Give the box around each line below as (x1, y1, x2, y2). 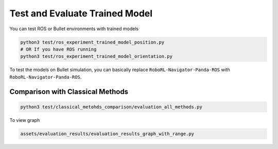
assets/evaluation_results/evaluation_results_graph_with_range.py (20, 131, 195, 137)
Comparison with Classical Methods (9, 87, 129, 96)
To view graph (9, 117, 40, 123)
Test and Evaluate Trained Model (9, 8, 153, 19)
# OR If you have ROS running (20, 46, 97, 52)
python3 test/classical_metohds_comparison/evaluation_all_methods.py (20, 104, 203, 110)
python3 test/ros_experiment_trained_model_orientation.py (20, 54, 172, 59)
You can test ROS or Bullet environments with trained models (9, 26, 139, 32)
